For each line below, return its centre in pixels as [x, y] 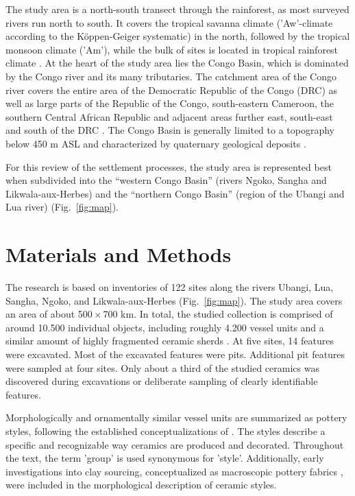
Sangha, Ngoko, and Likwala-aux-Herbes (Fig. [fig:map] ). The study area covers [174, 300]
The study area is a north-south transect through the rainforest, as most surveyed [177, 9]
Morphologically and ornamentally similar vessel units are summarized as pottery [176, 417]
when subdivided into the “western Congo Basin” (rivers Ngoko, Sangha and [166, 180]
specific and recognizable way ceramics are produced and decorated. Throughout [175, 444]
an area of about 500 [49, 314]
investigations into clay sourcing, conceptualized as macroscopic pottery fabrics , [174, 471]
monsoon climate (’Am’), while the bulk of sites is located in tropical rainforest [172, 49]
